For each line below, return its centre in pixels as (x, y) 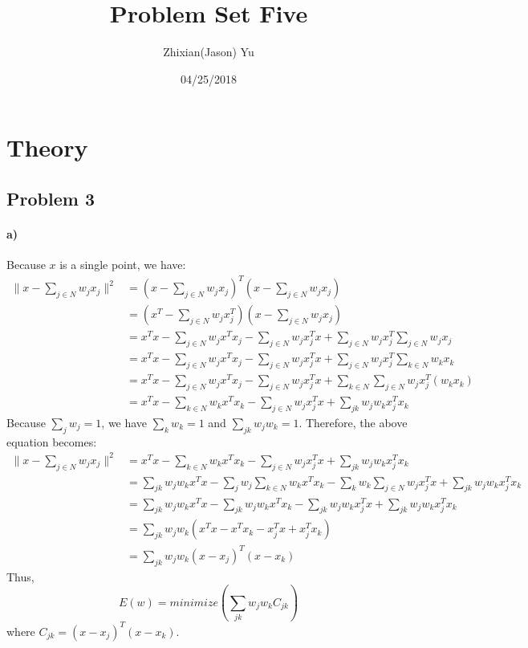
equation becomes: (52, 441)
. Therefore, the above (353, 422)
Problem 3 (51, 198)
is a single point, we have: (123, 265)
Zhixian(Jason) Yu (209, 52)
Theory (47, 147)
